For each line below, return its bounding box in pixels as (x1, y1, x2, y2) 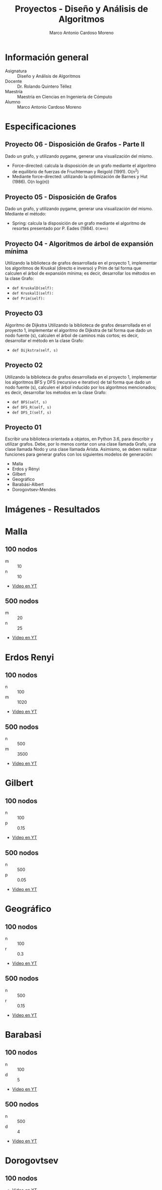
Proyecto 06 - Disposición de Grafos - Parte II (5, 140, 145, 149)
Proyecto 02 (5, 361, 43, 369)
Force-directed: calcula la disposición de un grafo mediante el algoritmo (12, 163, 156, 168)
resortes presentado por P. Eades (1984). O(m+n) (12, 226, 109, 231)
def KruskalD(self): (12, 285, 54, 291)
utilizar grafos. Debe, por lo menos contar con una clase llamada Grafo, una (5, 441, 156, 447)
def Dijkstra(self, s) (12, 348, 58, 353)
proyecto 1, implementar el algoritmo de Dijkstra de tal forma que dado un (5, 327, 152, 333)
